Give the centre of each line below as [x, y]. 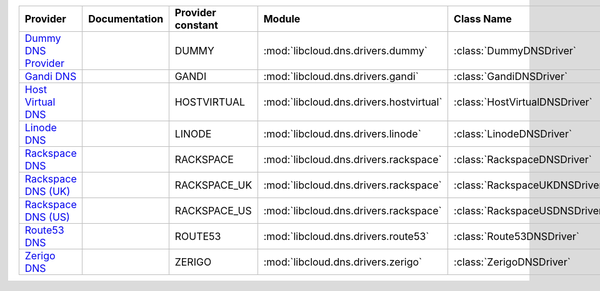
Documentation [126, 18]
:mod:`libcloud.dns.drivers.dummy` [345, 50]
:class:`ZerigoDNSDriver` [512, 262]
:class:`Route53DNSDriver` [516, 236]
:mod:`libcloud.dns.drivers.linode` [342, 133]
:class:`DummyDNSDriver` [515, 50]
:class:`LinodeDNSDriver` [513, 133]
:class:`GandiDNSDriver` [511, 76]
